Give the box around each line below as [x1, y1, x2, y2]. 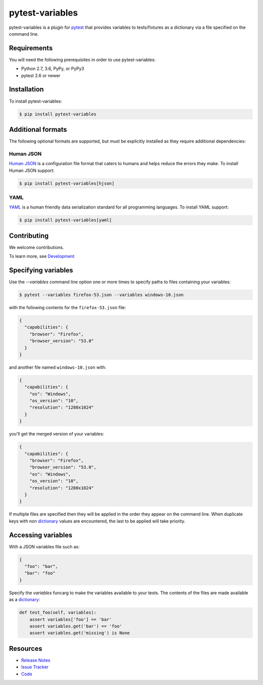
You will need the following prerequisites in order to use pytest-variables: [9, 57, 156, 62]
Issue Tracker [21, 664, 49, 670]
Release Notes [21, 657, 51, 663]
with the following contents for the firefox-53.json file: [9, 305, 126, 311]
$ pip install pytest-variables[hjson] [19, 181, 114, 186]
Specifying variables [9, 266, 73, 274]
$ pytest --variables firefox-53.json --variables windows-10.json [19, 292, 184, 298]
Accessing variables [9, 531, 73, 539]
